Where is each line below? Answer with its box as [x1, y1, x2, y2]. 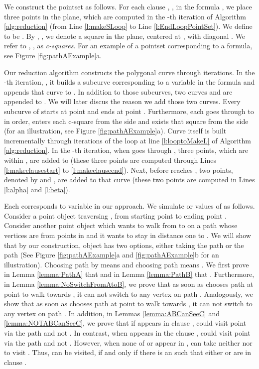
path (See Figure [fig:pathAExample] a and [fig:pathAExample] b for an [4, 249, 219, 260]
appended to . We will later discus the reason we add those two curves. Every [4, 96, 241, 107]
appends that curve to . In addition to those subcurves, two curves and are [4, 86, 233, 97]
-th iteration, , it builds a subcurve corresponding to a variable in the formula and [4, 77, 255, 87]
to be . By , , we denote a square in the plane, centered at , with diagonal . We [4, 30, 246, 41]
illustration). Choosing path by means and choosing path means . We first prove [4, 259, 249, 269]
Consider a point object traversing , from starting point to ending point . [4, 210, 227, 221]
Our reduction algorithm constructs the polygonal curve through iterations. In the [4, 67, 255, 77]
